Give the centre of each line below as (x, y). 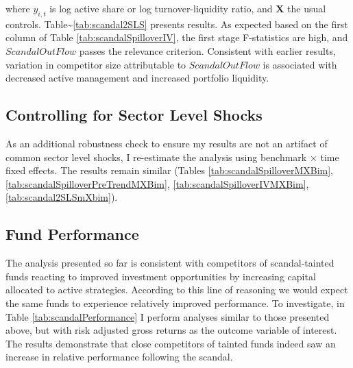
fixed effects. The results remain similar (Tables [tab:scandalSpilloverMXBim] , (169, 170)
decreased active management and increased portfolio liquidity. (137, 78)
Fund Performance (72, 234)
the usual (307, 8)
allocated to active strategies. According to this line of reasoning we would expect (177, 290)
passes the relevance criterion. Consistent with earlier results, (207, 50)
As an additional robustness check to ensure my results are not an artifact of (167, 143)
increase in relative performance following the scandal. (119, 357)
